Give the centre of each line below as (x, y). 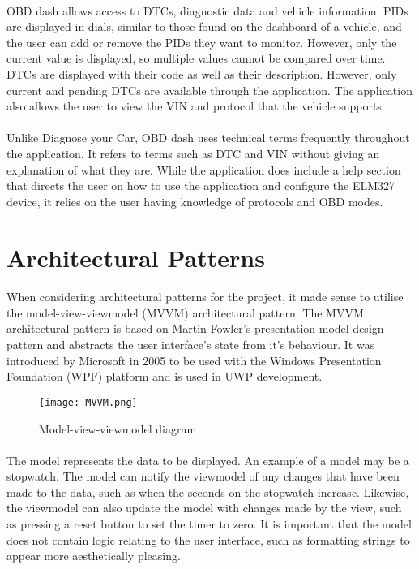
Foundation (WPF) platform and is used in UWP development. (165, 376)
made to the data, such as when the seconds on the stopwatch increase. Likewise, (208, 491)
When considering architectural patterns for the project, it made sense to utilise (205, 297)
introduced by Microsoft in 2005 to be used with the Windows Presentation (194, 360)
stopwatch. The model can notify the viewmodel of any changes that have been (203, 476)
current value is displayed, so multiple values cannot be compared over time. (196, 58)
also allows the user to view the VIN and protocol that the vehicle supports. (196, 106)
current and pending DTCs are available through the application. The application (209, 90)
